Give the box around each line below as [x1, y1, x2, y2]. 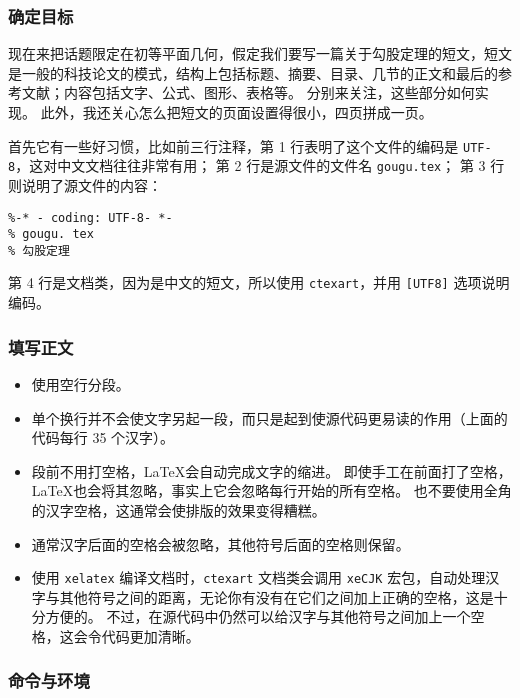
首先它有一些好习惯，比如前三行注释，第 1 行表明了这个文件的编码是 [8, 135, 459, 156]
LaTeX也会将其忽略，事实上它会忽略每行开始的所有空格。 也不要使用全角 [31, 480, 512, 501]
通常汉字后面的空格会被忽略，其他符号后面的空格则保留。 [31, 533, 410, 554]
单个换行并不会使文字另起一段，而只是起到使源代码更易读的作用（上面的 [31, 407, 508, 428]
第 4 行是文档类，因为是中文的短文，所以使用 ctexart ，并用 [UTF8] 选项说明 [8, 272, 510, 293]
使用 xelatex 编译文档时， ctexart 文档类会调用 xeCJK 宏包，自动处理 [31, 567, 486, 588]
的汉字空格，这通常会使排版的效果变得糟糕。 [31, 499, 326, 520]
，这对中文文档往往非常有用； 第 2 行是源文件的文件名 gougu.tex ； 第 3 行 [15, 155, 505, 176]
